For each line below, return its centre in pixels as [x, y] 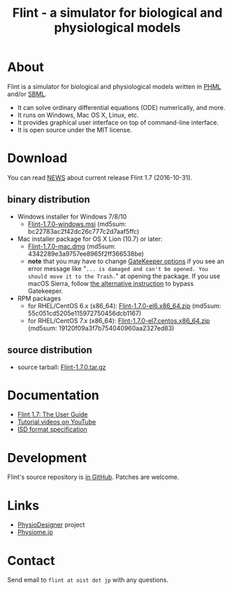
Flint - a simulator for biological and [117, 13]
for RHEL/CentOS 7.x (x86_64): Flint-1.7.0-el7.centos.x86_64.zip [119, 321]
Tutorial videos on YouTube [57, 422]
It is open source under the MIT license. [75, 130]
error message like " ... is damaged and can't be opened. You [118, 268]
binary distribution [49, 200]
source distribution [50, 350]
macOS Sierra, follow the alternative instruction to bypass [111, 283]
